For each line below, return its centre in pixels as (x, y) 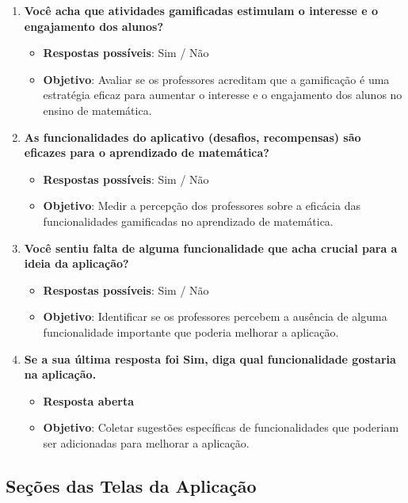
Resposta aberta (88, 400)
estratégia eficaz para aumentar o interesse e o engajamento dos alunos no (223, 95)
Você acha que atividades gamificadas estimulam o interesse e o (201, 10)
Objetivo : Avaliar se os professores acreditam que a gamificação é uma (216, 79)
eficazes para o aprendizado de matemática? (147, 152)
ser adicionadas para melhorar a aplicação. (146, 442)
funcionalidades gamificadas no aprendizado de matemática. (188, 221)
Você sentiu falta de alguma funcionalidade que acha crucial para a (211, 248)
